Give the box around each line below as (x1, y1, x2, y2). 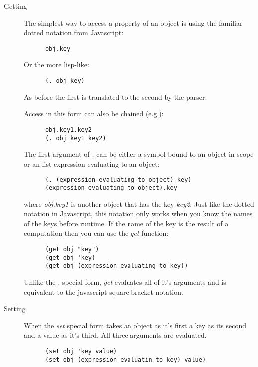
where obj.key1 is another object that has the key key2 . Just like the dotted (24, 198, 254, 209)
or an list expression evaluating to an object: (24, 158, 160, 169)
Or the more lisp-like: (24, 59, 89, 70)
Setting (4, 303, 26, 314)
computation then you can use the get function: (24, 228, 169, 238)
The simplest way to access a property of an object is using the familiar (24, 17, 243, 28)
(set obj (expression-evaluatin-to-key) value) (45, 356, 206, 363)
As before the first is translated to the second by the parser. (24, 91, 207, 102)
